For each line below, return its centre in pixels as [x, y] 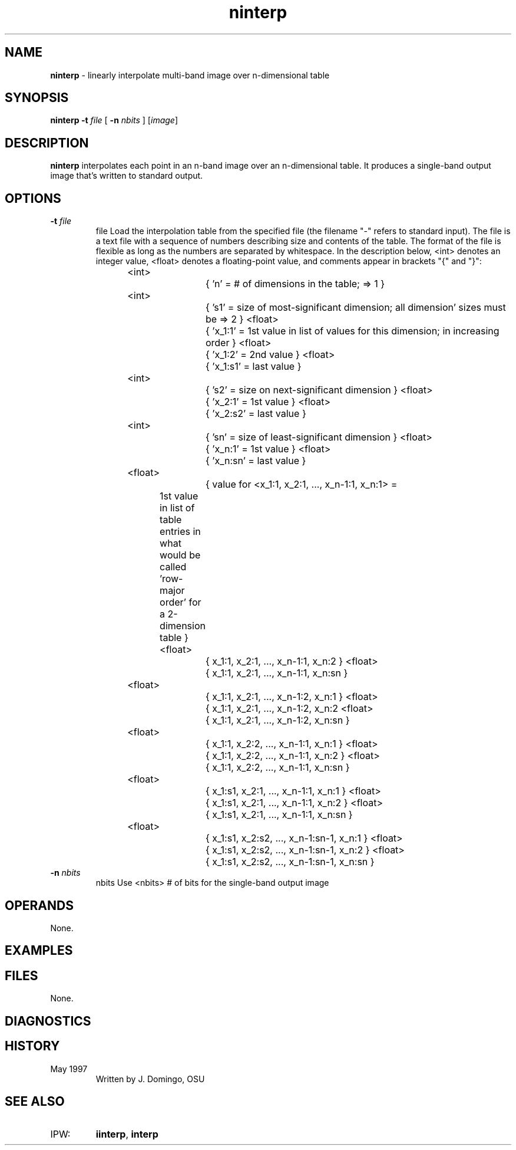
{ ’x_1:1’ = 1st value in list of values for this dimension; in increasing [352, 331]
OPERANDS [39, 905]
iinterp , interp [127, 1134]
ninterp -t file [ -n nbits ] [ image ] [114, 120]
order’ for [181, 602]
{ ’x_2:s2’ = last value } [256, 414]
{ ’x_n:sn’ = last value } [256, 461]
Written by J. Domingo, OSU [150, 1079]
